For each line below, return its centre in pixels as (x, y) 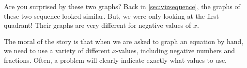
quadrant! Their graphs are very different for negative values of (98, 25)
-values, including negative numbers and (175, 51)
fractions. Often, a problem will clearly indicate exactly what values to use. (116, 60)
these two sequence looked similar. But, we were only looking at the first (111, 16)
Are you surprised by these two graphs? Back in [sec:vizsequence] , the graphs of (122, 6)
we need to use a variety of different (57, 51)
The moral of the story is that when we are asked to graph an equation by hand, (124, 41)
